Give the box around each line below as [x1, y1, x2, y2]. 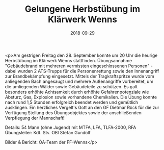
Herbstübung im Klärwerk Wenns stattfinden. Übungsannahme [5, 57, 132, 63]
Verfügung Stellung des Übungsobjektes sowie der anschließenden [5, 109, 142, 116]
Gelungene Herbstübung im [25, 3, 140, 15]
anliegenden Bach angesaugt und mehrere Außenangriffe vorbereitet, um [5, 78, 154, 84]
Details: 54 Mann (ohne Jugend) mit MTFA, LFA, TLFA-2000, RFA [5, 124, 137, 130]
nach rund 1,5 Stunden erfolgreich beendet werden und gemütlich [5, 99, 138, 105]
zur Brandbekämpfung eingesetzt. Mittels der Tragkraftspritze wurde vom [5, 73, 155, 79]
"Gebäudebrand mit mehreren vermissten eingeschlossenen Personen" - [5, 63, 153, 69]
